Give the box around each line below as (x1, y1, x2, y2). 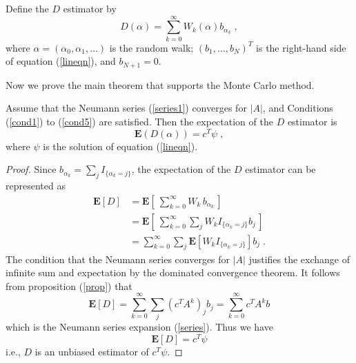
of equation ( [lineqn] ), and (6, 54, 116, 68)
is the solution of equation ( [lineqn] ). (43, 138, 198, 153)
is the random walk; (109, 40, 194, 54)
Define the (6, 1, 49, 15)
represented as (6, 178, 66, 193)
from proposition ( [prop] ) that (6, 278, 132, 293)
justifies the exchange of (248, 251, 350, 266)
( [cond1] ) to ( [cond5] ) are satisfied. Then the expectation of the (6, 114, 273, 128)
